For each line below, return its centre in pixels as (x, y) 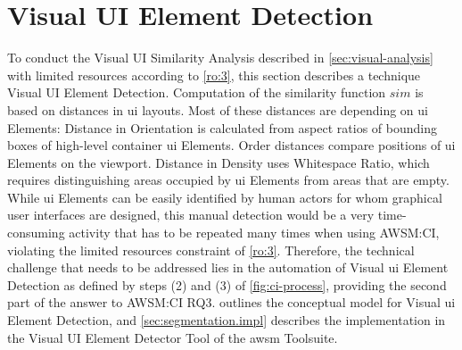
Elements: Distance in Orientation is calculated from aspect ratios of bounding (222, 127)
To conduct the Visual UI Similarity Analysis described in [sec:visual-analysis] (220, 58)
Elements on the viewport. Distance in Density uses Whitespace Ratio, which (219, 162)
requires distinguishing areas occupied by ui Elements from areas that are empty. (228, 180)
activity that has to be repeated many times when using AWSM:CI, (254, 233)
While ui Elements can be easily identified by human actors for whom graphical (225, 197)
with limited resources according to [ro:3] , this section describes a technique (214, 75)
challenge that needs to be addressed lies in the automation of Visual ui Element (228, 267)
